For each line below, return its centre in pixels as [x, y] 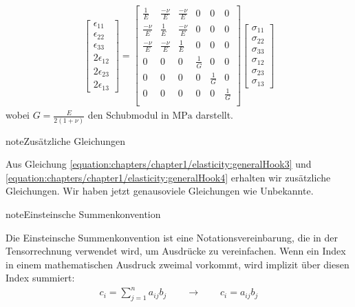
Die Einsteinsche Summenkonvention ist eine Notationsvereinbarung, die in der [172, 237]
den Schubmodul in [128, 115]
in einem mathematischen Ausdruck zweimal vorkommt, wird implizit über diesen [177, 264]
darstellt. [214, 115]
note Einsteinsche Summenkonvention [83, 214]
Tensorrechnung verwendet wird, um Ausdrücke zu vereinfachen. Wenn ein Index [176, 251]
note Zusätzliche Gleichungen [66, 140]
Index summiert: [40, 278]
